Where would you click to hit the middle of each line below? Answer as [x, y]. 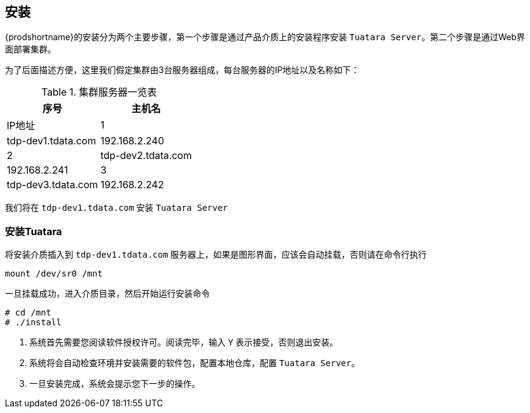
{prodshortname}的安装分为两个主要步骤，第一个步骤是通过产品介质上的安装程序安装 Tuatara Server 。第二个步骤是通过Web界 [265, 37]
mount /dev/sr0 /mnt [54, 274]
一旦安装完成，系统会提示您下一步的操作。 [115, 384]
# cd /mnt [28, 313]
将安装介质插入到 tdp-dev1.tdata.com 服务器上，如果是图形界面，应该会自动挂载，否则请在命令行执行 [216, 255]
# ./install [33, 323]
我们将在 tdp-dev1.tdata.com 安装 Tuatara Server [116, 208]
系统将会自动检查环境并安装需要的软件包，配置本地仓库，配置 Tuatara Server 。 [195, 363]
